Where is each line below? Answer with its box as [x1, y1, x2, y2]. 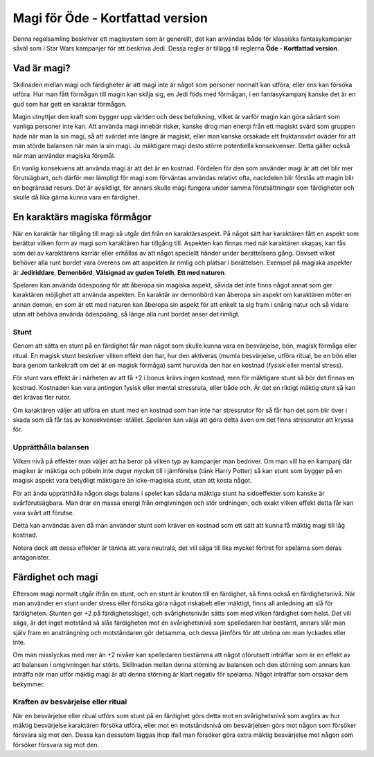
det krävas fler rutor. [12, 393, 71, 402]
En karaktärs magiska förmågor [12, 211, 152, 223]
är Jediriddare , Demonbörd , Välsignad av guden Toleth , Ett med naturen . [12, 268, 226, 276]
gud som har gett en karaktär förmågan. [12, 100, 127, 108]
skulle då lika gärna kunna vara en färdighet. [12, 193, 140, 202]
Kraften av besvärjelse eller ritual [12, 697, 127, 706]
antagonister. [12, 553, 51, 562]
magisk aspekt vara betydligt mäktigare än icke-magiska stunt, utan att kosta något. [12, 477, 252, 485]
